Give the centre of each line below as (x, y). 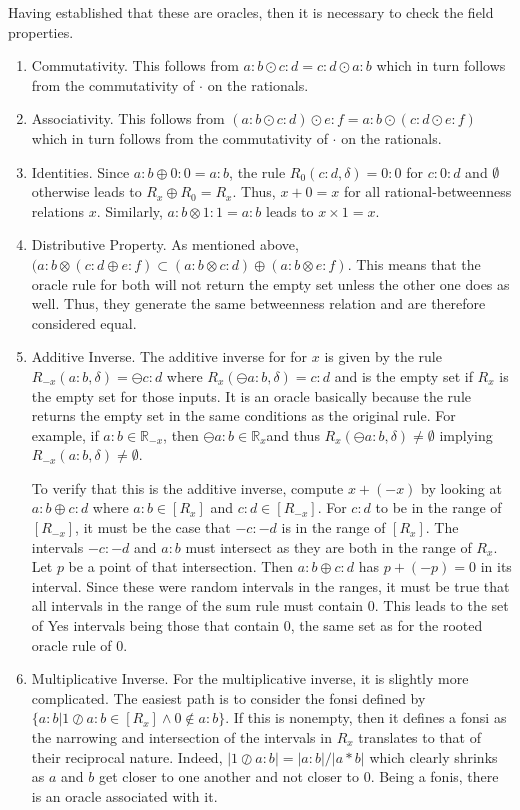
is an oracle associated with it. (124, 795)
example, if (65, 434)
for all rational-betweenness (427, 191)
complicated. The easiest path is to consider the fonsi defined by (228, 697)
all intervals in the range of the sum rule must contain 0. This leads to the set (270, 605)
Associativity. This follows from (128, 118)
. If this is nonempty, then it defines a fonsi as (366, 717)
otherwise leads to (86, 191)
